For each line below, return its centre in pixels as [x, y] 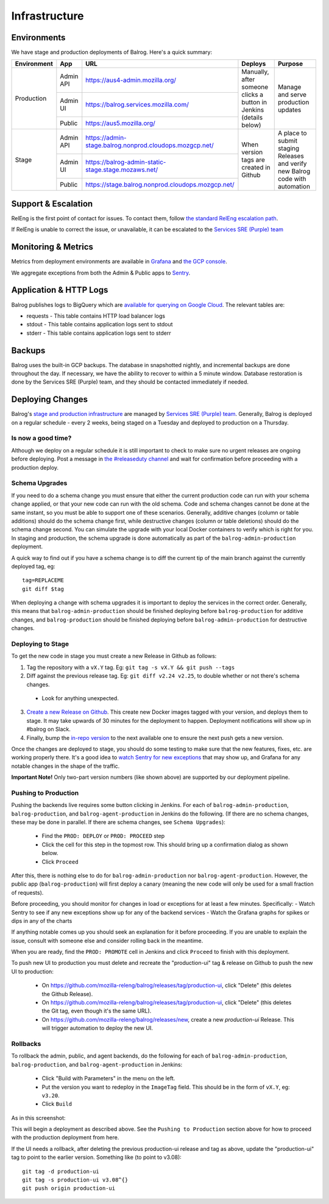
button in [254, 102]
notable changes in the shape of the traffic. [65, 766]
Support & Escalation [52, 203]
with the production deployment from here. [65, 1138]
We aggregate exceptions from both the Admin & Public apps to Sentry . [101, 273]
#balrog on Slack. [49, 729]
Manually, [255, 72]
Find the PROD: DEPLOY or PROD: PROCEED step [103, 836]
